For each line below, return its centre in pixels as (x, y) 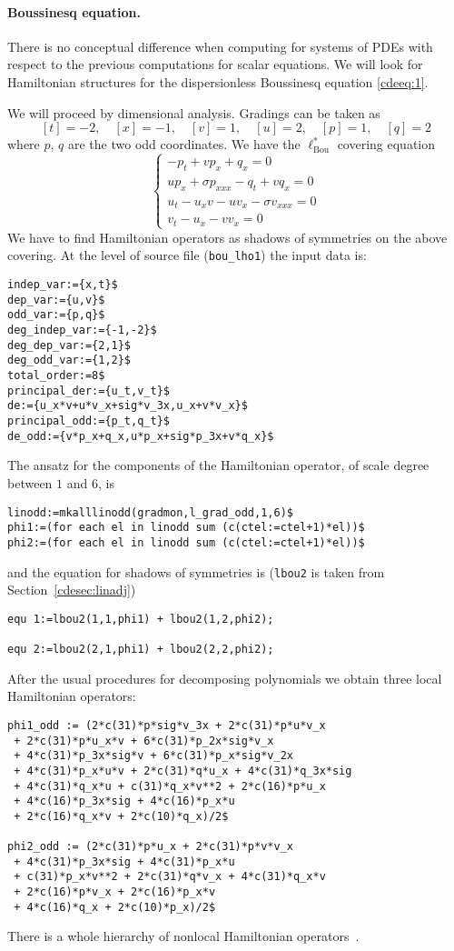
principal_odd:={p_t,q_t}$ (89, 421)
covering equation (386, 144)
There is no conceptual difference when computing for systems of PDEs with (220, 46)
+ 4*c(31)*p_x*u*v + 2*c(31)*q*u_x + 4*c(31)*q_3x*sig (183, 771)
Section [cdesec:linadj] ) (72, 590)
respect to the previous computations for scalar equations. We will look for (215, 64)
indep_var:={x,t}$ (63, 285)
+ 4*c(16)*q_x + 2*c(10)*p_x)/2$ (115, 907)
